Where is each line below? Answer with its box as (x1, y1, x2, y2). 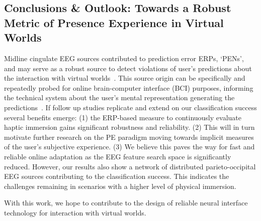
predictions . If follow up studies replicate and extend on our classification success (4, 102, 257, 112)
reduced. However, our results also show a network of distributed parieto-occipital (4, 161, 256, 171)
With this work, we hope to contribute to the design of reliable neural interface (4, 197, 248, 208)
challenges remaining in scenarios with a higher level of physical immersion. (4, 180, 236, 191)
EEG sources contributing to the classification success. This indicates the (4, 171, 229, 181)
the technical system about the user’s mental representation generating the (4, 92, 235, 103)
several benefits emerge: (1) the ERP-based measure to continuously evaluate (4, 112, 241, 122)
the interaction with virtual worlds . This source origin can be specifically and (4, 73, 245, 83)
